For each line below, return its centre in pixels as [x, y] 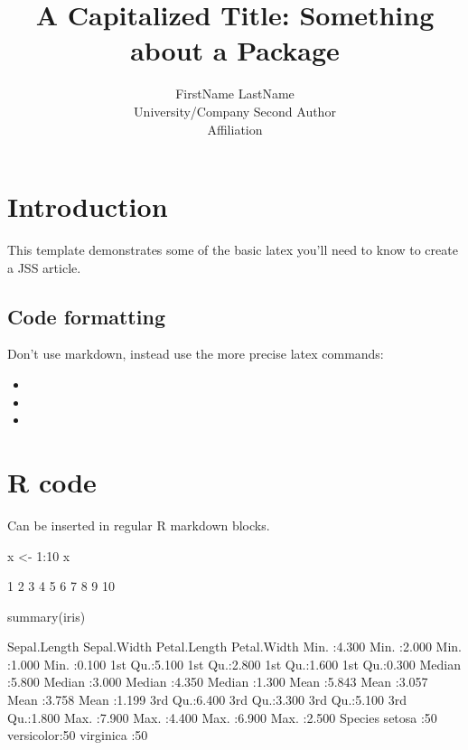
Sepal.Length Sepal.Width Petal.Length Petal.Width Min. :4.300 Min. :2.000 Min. [234, 647]
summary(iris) [47, 616]
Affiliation [235, 129]
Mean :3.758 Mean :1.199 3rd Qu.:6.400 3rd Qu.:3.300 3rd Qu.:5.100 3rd [207, 700]
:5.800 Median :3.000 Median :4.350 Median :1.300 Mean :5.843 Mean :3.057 [218, 682]
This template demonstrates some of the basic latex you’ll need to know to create [233, 250]
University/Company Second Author [235, 111]
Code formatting [86, 316]
